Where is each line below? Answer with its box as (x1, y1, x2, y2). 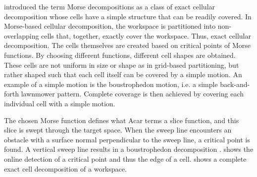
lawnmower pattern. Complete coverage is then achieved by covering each (21, 88, 244, 99)
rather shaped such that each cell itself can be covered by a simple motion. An (4, 69, 242, 80)
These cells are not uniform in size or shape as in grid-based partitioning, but (4, 59, 239, 70)
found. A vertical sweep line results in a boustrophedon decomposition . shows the (4, 144, 254, 154)
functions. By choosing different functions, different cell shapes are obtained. (4, 49, 236, 60)
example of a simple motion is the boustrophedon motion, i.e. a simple (4, 79, 218, 89)
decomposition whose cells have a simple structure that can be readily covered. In (4, 11, 252, 21)
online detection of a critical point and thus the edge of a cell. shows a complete (4, 153, 247, 164)
